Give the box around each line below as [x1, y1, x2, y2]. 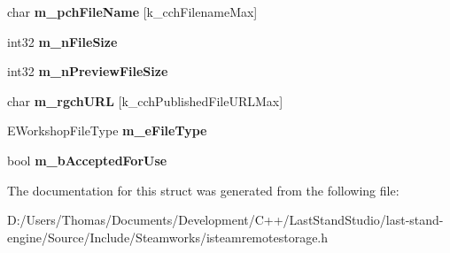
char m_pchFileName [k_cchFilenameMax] [7, 3, 258, 20]
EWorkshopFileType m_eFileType [7, 121, 207, 140]
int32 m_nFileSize [7, 32, 118, 50]
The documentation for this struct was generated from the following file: [7, 180, 400, 199]
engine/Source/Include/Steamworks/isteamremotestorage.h [7, 227, 329, 246]
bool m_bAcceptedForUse [7, 150, 167, 169]
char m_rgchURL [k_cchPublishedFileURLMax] [7, 91, 283, 110]
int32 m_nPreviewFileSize [7, 62, 168, 80]
